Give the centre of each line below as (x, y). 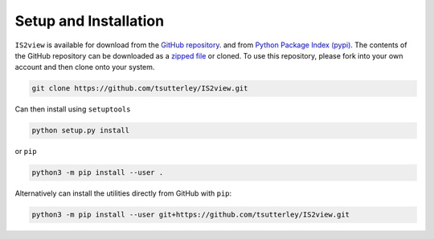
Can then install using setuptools (73, 109)
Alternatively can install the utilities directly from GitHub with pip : (123, 193)
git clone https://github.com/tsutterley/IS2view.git (140, 89)
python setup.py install (81, 131)
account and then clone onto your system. (85, 67)
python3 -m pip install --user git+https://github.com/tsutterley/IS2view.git (190, 215)
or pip (26, 152)
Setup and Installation (90, 21)
